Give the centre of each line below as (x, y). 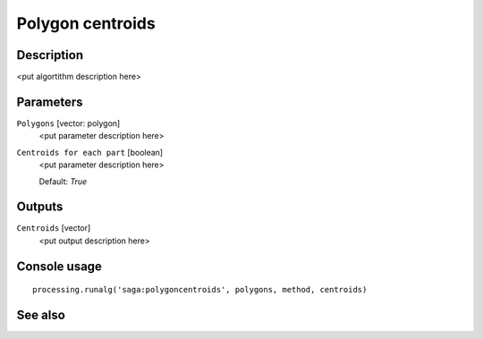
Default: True (63, 181)
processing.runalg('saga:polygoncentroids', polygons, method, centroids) (200, 290)
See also (41, 315)
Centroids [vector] (54, 228)
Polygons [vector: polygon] (68, 123)
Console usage (59, 266)
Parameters (50, 102)
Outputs (40, 207)
